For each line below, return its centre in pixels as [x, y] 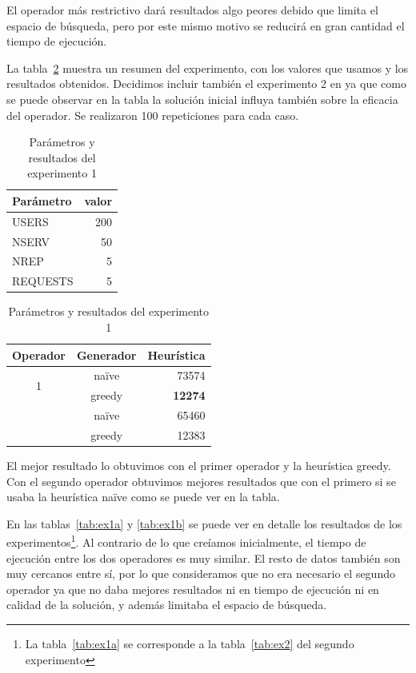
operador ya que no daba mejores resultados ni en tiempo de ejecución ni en [193, 589]
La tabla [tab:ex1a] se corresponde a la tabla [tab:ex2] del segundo [190, 644]
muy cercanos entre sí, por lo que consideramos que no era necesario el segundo [201, 573]
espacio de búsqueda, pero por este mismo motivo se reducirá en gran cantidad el [206, 25]
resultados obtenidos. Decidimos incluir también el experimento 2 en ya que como [206, 84]
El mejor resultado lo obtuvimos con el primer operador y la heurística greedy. [199, 466]
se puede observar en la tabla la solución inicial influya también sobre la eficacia [202, 99]
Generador [106, 354]
